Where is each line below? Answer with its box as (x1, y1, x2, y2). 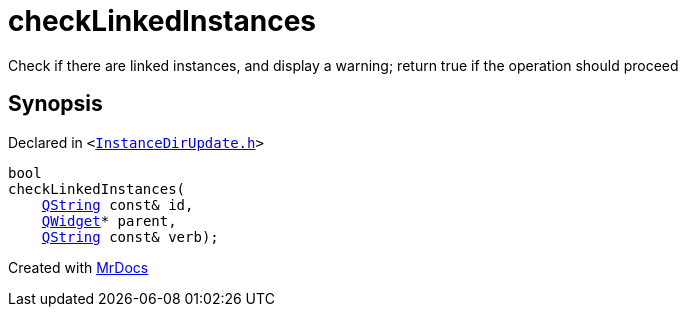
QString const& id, (41, 196, 194, 213)
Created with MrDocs (8, 258, 149, 276)
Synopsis (8, 91, 103, 117)
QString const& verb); (41, 228, 219, 245)
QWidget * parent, (41, 212, 177, 229)
